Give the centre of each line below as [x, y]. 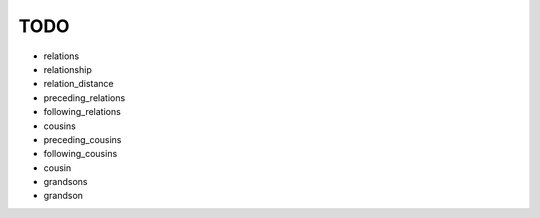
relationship [67, 69]
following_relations [82, 112]
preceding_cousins [82, 139]
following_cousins [80, 154]
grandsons [66, 182]
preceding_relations [84, 97]
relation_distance [78, 84]
